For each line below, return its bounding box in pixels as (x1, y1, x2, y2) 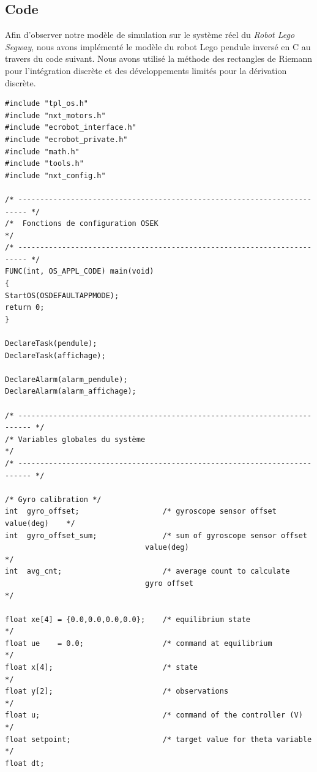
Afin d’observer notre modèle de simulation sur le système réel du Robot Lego (5, 28, 295, 41)
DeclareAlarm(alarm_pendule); (5, 375, 128, 384)
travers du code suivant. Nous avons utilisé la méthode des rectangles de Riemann (5, 52, 313, 65)
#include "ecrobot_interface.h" (5, 123, 136, 132)
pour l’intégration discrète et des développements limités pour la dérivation (5, 64, 287, 77)
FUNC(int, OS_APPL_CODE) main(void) (5, 267, 154, 276)
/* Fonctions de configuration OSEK (5, 219, 158, 228)
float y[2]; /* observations (5, 687, 229, 696)
